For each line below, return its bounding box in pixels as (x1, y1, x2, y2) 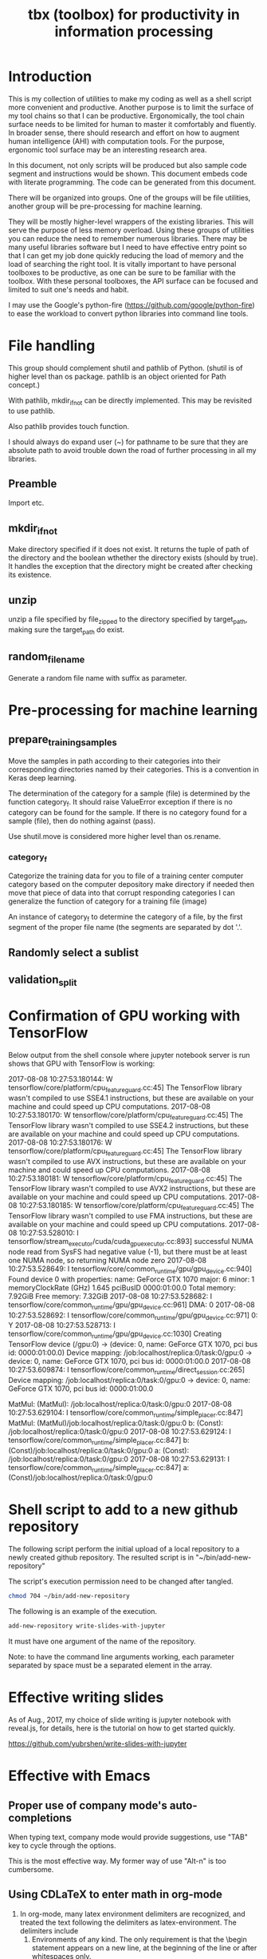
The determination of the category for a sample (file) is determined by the (8, 789, 251, 798)
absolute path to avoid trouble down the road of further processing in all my (8, 445, 257, 455)
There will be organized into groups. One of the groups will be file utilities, (8, 193, 251, 202)
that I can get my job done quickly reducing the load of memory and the (8, 250, 245, 260)
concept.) (8, 379, 41, 389)
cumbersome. (8, 1864, 54, 1874)
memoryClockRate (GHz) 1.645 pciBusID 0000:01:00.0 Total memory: (8, 1282, 237, 1292)
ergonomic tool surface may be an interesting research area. (8, 145, 207, 154)
